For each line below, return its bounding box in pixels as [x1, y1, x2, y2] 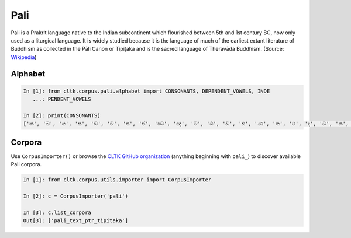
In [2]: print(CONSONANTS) [23, 112, 101, 119]
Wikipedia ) [11, 53, 37, 61]
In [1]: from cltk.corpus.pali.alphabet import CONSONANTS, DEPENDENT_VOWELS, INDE [23, 87, 270, 94]
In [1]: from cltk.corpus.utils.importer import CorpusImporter [23, 177, 212, 183]
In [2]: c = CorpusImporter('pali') [23, 192, 129, 199]
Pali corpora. [11, 161, 42, 168]
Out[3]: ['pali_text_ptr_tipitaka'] [23, 218, 129, 224]
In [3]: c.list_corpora [23, 209, 92, 216]
